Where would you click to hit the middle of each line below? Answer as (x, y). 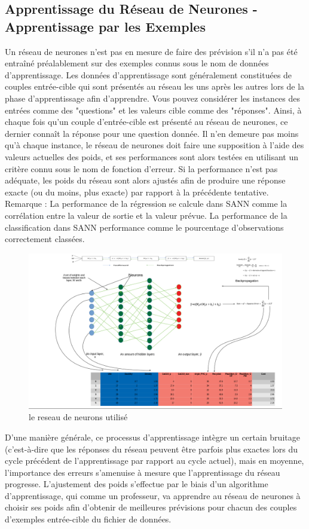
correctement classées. (45, 239)
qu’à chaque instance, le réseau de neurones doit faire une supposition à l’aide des (154, 145)
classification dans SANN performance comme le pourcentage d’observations (144, 227)
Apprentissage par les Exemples (105, 26)
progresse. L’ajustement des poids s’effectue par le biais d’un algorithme (137, 484)
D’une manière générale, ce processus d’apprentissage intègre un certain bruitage (152, 437)
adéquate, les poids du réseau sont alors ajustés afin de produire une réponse (145, 180)
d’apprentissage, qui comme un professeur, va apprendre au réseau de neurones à (153, 495)
